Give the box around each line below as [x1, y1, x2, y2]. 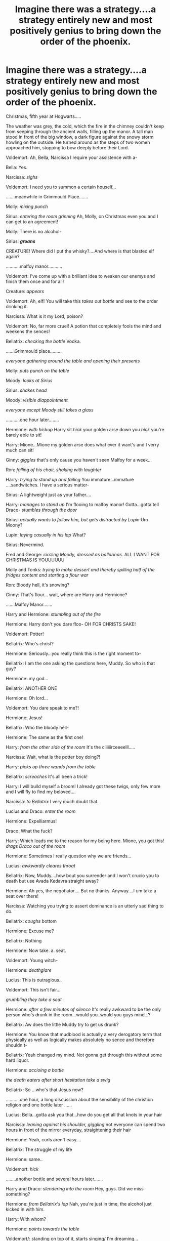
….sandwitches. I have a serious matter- [6, 482, 90, 488]
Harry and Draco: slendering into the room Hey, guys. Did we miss [6, 1185, 144, 1191]
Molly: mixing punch [6, 203, 48, 210]
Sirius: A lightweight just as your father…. [6, 491, 92, 498]
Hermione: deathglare [6, 967, 52, 973]
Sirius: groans [6, 238, 35, 244]
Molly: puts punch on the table [6, 367, 70, 374]
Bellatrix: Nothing [6, 937, 42, 943]
